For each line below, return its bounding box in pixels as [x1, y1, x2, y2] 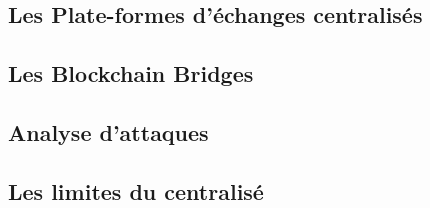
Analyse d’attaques [8, 116, 209, 147]
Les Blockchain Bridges [8, 58, 254, 89]
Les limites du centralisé [8, 175, 264, 206]
